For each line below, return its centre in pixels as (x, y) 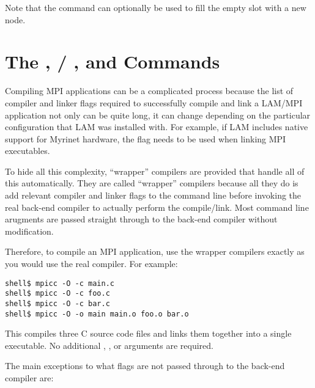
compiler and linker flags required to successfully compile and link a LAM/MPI (154, 102)
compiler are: (29, 378)
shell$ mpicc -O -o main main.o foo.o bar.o (97, 314)
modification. (29, 231)
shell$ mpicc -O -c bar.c (57, 303)
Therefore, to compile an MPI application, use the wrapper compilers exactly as (155, 251)
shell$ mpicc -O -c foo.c (57, 294)
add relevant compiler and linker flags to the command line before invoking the (153, 195)
